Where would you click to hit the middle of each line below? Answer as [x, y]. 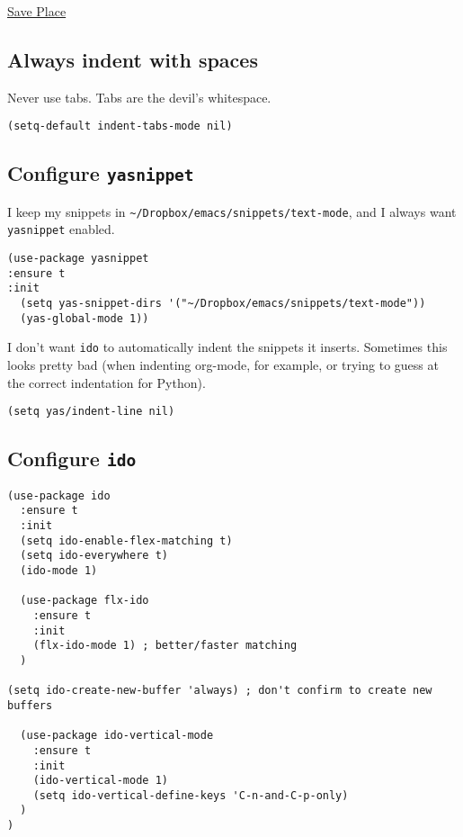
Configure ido [72, 459]
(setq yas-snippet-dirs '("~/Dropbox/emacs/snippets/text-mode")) [223, 304]
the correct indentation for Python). [107, 382]
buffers [30, 705]
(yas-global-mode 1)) [85, 318]
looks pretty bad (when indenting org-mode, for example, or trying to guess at [223, 365]
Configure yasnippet [101, 173]
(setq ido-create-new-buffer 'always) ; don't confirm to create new [220, 691]
